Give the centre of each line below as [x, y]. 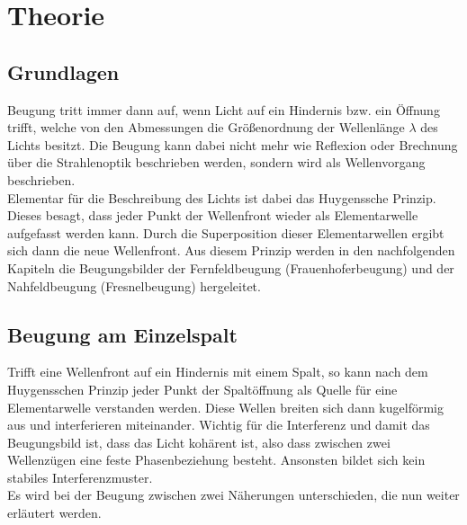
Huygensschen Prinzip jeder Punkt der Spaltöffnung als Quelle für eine [202, 389]
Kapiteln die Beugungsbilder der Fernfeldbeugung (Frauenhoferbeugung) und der [231, 267]
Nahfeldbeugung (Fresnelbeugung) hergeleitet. [134, 285]
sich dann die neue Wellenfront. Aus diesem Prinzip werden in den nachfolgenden [231, 250]
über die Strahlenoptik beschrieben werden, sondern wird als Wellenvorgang [216, 162]
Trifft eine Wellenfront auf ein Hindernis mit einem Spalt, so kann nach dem [218, 372]
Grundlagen [63, 71]
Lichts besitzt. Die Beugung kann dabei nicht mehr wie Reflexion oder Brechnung [233, 144]
